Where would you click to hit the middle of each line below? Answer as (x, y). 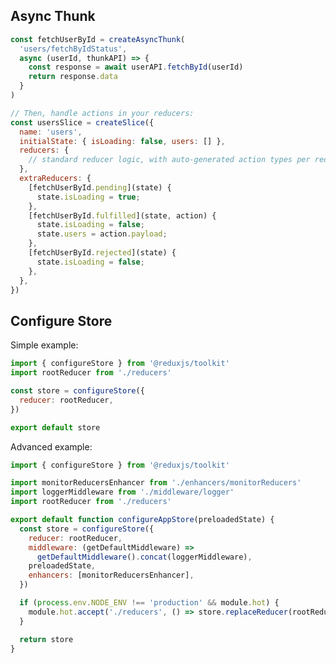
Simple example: (44, 345)
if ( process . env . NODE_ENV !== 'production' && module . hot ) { (149, 603)
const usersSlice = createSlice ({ (82, 122)
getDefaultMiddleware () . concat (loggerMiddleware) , (144, 557)
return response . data (73, 77)
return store (46, 639)
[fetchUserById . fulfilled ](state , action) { (122, 215)
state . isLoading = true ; (88, 197)
